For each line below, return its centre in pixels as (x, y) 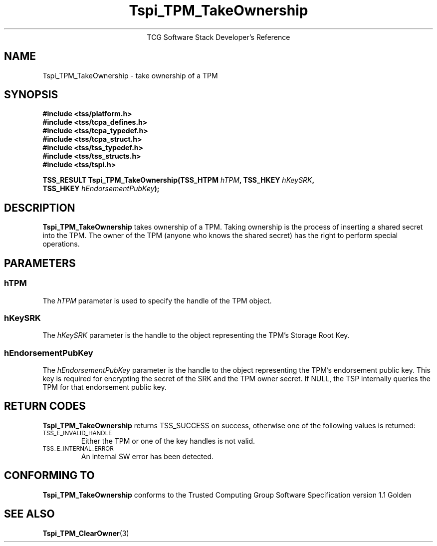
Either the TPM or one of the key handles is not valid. (168, 441)
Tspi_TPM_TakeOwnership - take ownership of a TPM (130, 75)
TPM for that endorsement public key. (105, 387)
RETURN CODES (45, 406)
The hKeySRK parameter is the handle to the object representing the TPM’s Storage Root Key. (196, 335)
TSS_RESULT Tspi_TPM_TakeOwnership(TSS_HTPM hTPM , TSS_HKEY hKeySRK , (179, 180)
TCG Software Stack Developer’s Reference (218, 37)
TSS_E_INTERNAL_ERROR (78, 448)
